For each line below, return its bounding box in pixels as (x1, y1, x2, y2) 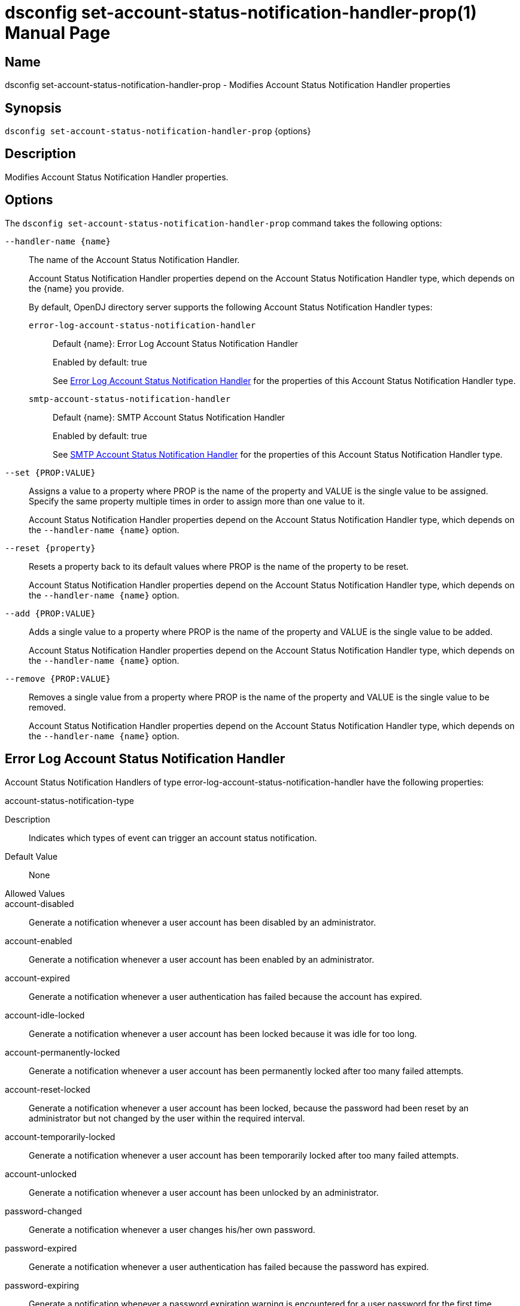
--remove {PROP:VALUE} (5, 673, 111, 684)
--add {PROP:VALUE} (5, 608, 96, 618)
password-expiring (5, 1280, 80, 1290)
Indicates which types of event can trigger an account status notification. (29, 832, 317, 843)
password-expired (5, 1242, 77, 1253)
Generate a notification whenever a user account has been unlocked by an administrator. (29, 1187, 379, 1198)
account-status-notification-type (5, 795, 134, 806)
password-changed (5, 1205, 82, 1216)
